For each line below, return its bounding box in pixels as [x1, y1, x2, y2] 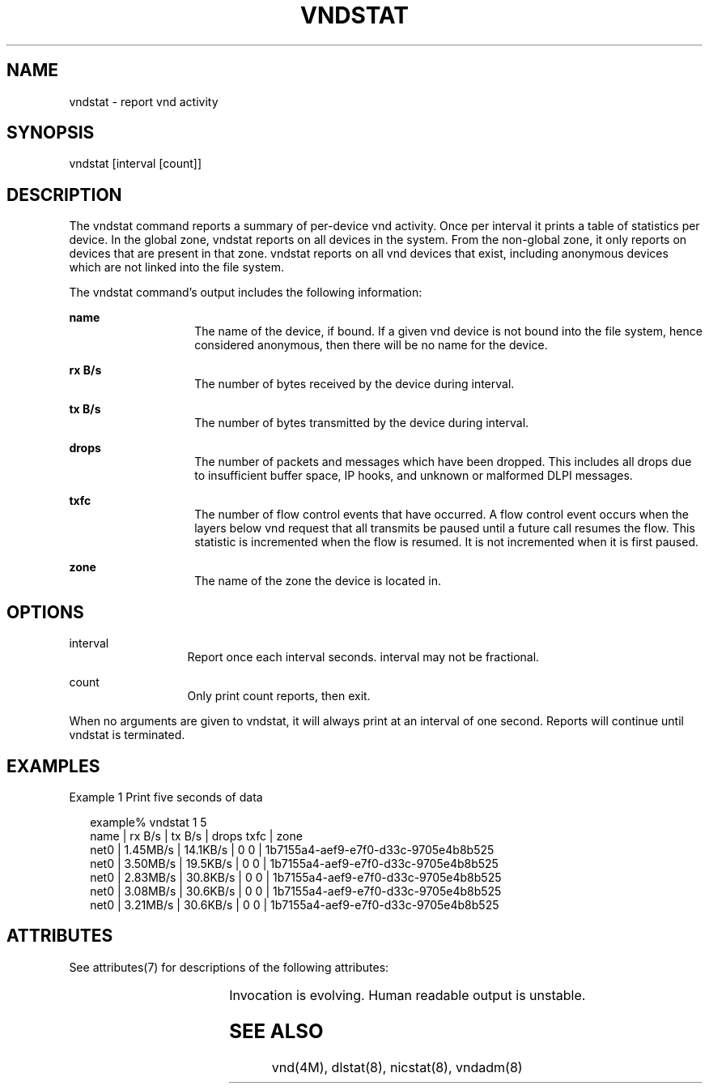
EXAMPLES [6, 755, 100, 776]
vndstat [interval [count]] [69, 156, 202, 171]
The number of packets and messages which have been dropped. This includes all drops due [194, 455, 692, 469]
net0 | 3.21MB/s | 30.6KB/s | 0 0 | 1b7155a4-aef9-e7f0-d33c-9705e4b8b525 [90, 897, 499, 912]
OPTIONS [6, 601, 84, 622]
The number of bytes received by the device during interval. [194, 377, 515, 391]
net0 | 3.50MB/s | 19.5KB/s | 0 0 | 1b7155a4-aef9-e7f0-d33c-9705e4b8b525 [90, 856, 499, 870]
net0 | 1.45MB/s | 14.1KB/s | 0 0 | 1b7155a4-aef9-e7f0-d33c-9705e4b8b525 [90, 842, 495, 857]
